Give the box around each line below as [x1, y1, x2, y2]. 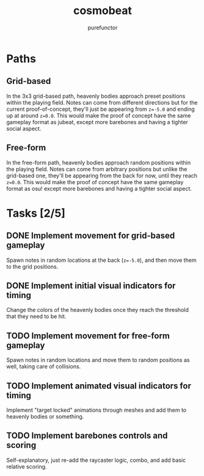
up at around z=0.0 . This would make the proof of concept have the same [6, 111, 191, 119]
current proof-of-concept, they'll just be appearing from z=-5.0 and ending [6, 105, 195, 113]
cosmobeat [73, 4, 133, 18]
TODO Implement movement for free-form [6, 330, 170, 341]
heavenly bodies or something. [6, 413, 84, 420]
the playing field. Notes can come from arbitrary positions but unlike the [6, 165, 188, 173]
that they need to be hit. [6, 313, 67, 320]
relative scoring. [6, 463, 47, 470]
